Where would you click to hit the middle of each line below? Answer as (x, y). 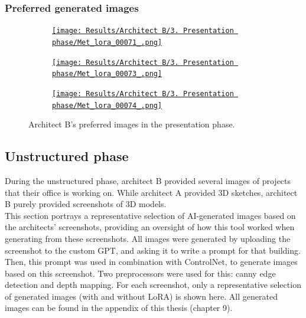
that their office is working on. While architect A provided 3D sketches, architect (151, 192)
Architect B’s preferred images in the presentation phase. (132, 124)
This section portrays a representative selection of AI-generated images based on (150, 215)
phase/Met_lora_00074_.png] (107, 105)
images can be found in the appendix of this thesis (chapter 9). (119, 308)
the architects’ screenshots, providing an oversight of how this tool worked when (150, 227)
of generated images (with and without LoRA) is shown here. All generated (141, 296)
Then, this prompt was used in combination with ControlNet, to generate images (151, 262)
